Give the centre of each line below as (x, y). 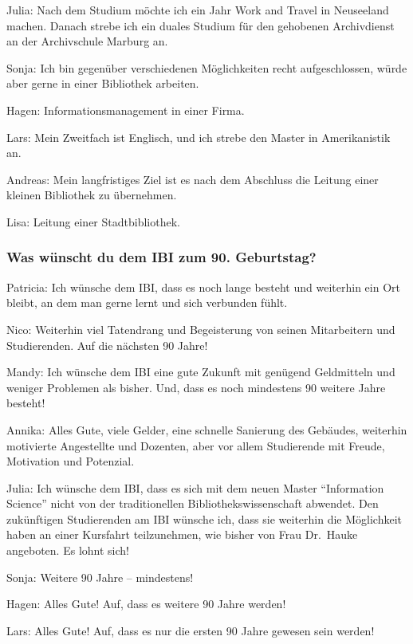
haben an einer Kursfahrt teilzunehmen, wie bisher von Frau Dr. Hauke (182, 534)
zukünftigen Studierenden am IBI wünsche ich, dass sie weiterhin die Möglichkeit (205, 518)
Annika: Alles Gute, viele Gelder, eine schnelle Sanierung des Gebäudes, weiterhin (207, 429)
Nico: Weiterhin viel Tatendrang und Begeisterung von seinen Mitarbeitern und (201, 329)
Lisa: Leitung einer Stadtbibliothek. (93, 221)
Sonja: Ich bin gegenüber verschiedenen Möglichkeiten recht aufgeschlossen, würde (207, 67)
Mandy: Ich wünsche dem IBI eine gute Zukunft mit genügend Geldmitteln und (201, 372)
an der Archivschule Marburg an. (87, 41)
